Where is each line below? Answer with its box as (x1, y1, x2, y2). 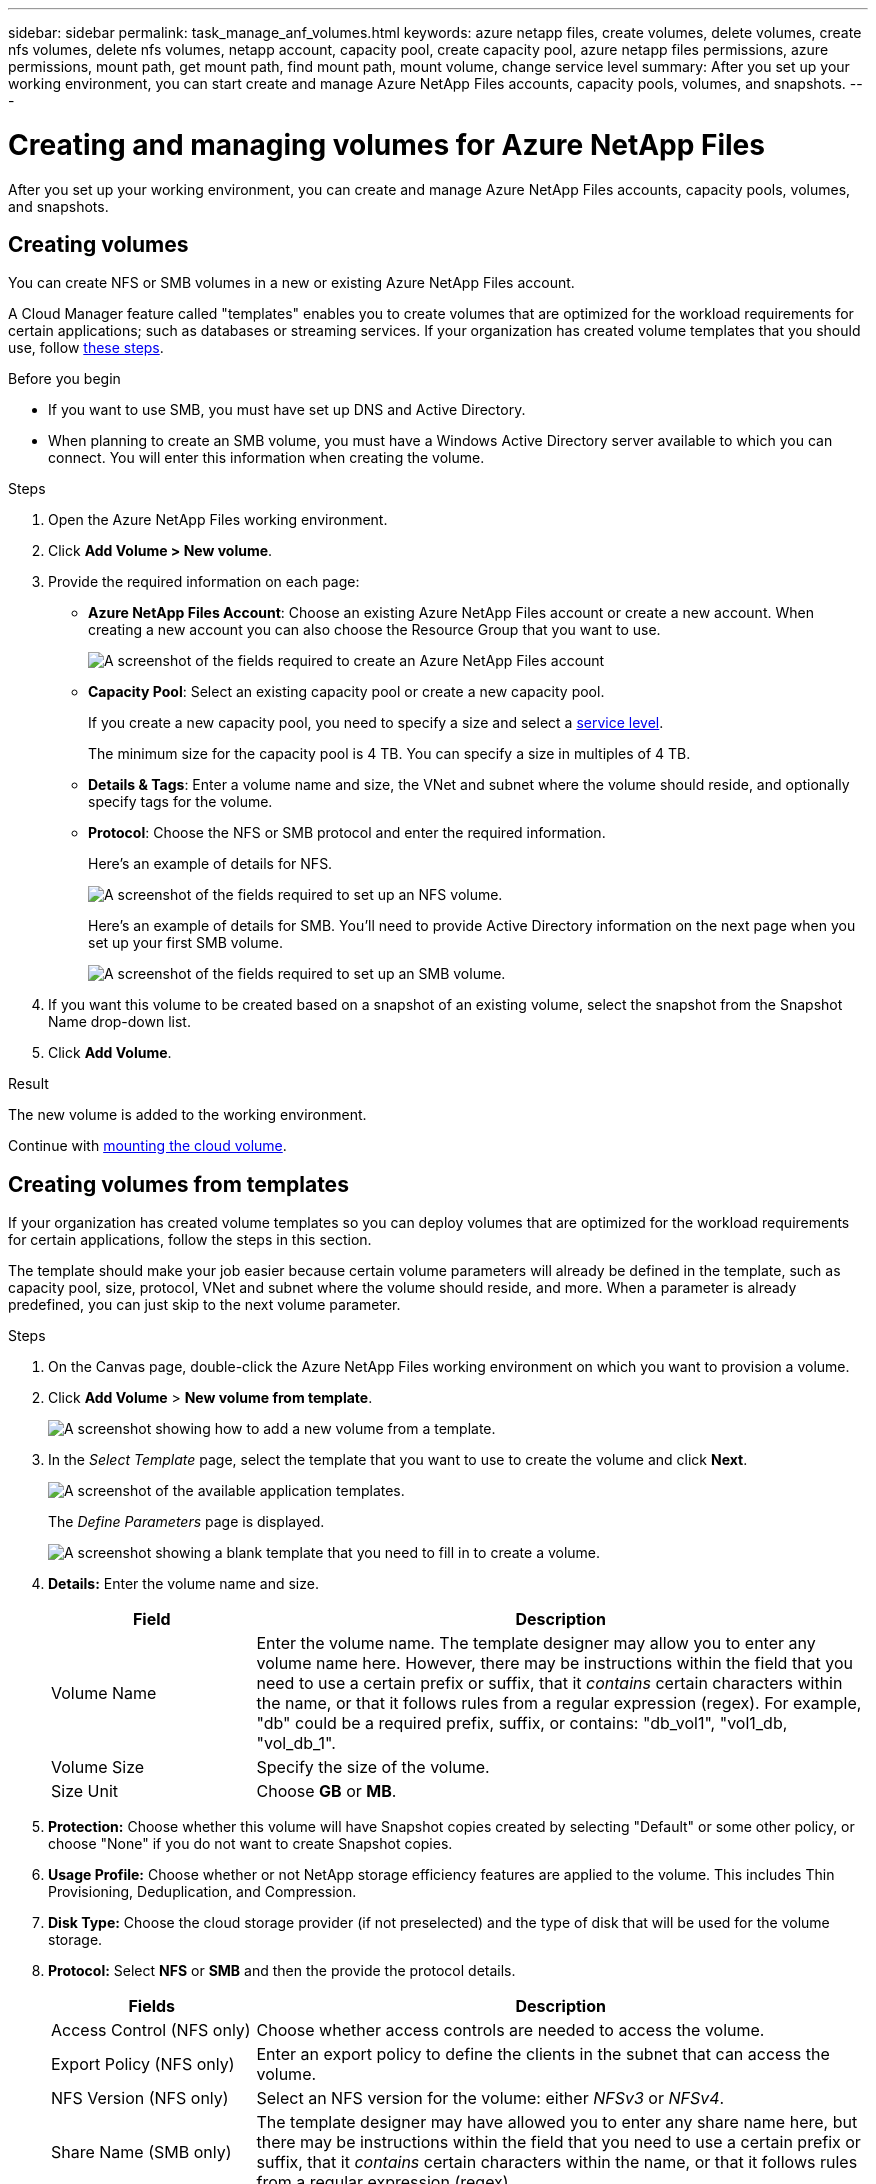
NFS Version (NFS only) (51, 2088, 229, 2109)
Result (8, 1075, 49, 1093)
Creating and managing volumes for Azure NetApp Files (8, 127, 765, 162)
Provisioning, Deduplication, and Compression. (48, 1883, 357, 1901)
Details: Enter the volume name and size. (48, 1575, 319, 1593)
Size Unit (51, 1781, 119, 1802)
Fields (128, 1996, 176, 2017)
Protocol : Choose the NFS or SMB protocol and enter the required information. (88, 824, 606, 842)
